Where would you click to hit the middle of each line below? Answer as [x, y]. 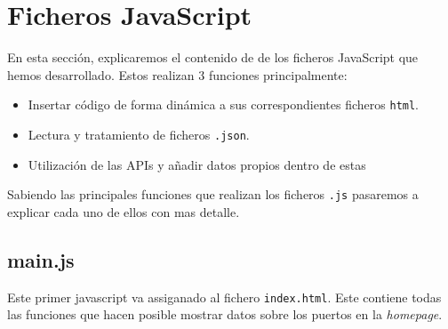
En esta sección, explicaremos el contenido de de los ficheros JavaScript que [213, 57]
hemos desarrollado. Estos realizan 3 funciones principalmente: [177, 74]
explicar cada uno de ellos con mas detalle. [124, 211]
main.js [41, 259]
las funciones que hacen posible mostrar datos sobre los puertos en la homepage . [225, 314]
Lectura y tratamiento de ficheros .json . [139, 134]
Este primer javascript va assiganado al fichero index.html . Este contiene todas [224, 297]
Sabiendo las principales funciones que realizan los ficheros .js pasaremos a [213, 194]
